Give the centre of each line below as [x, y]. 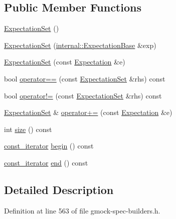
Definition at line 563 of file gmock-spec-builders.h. [82, 210]
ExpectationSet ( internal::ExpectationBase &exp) [80, 45]
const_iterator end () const [46, 162]
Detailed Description [59, 189]
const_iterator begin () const [49, 146]
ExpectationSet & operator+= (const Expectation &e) [88, 112]
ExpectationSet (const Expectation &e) [65, 62]
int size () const [28, 129]
